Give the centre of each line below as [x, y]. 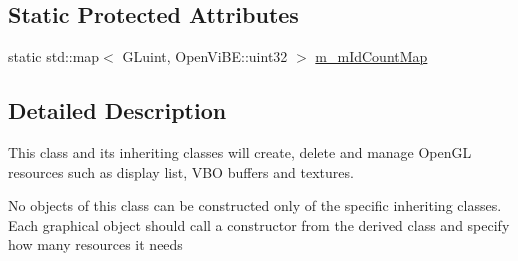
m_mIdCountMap [371, 56]
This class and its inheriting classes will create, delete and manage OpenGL [240, 152]
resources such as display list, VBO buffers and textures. [181, 171]
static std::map [54, 56]
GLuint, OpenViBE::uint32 [205, 56]
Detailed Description [117, 110]
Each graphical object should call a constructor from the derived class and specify [259, 224]
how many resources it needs [95, 244]
